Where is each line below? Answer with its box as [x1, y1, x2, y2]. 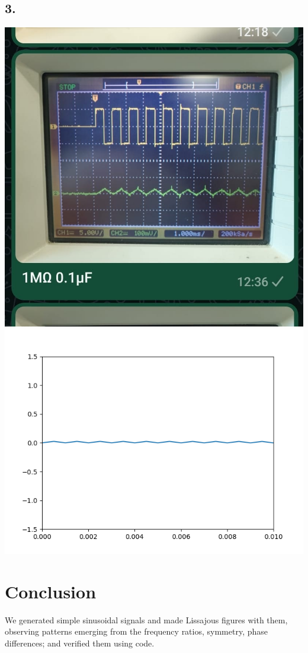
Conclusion [5, 579, 97, 603]
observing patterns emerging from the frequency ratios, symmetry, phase [5, 625, 268, 638]
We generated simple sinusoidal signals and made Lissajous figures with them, [5, 613, 288, 626]
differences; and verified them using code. [5, 636, 155, 649]
